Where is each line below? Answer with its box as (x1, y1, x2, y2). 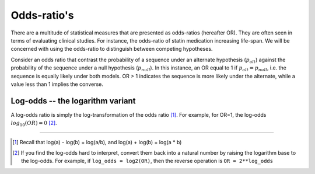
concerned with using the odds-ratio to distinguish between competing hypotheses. (10, 46, 213, 53)
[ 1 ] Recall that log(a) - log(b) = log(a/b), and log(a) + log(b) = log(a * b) (12, 138, 182, 145)
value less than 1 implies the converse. (10, 81, 103, 88)
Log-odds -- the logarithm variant (10, 96, 136, 106)
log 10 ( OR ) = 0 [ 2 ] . (10, 120, 58, 128)
